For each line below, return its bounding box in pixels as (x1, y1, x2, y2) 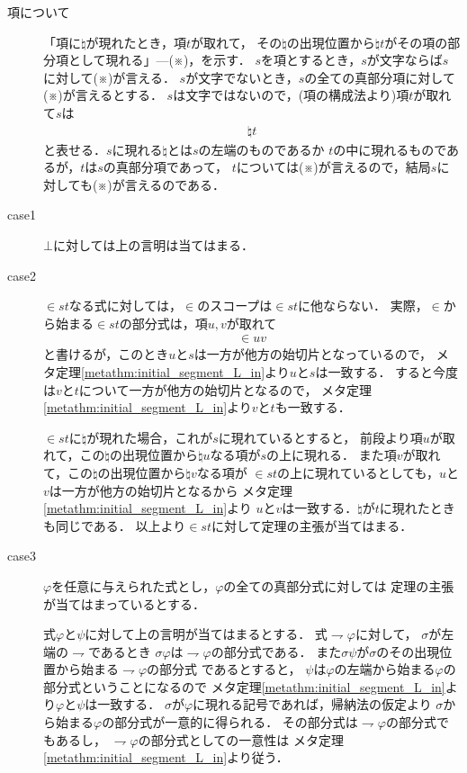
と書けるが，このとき (43, 345, 169, 364)
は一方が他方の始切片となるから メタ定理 (49, 481, 293, 499)
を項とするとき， (261, 50, 362, 69)
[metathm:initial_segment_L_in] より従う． (43, 748, 289, 767)
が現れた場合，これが (86, 427, 213, 446)
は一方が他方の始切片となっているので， (193, 345, 433, 364)
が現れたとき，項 (85, 32, 187, 51)
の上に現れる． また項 (266, 445, 397, 464)
